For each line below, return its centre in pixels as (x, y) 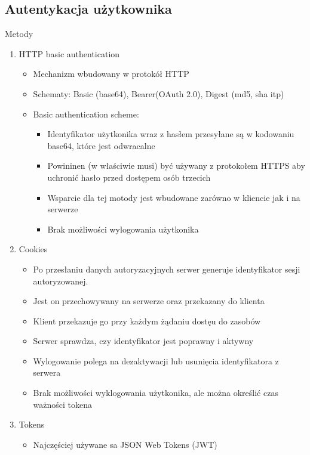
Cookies (33, 249)
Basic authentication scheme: (86, 114)
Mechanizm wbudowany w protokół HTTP (111, 74)
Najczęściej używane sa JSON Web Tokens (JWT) (125, 444)
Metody (19, 34)
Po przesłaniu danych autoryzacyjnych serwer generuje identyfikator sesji (167, 269)
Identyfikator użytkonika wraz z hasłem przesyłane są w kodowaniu (171, 134)
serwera (47, 372)
